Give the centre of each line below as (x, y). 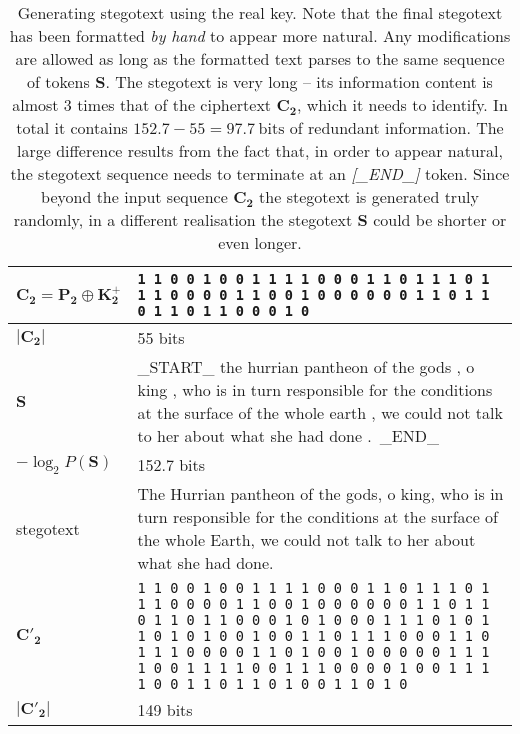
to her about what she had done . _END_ (288, 435)
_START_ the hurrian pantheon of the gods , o (306, 366)
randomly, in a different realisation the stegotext (183, 219)
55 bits (161, 337)
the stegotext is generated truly (369, 196)
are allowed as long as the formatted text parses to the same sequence (260, 58)
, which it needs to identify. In (402, 104)
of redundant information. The (396, 127)
